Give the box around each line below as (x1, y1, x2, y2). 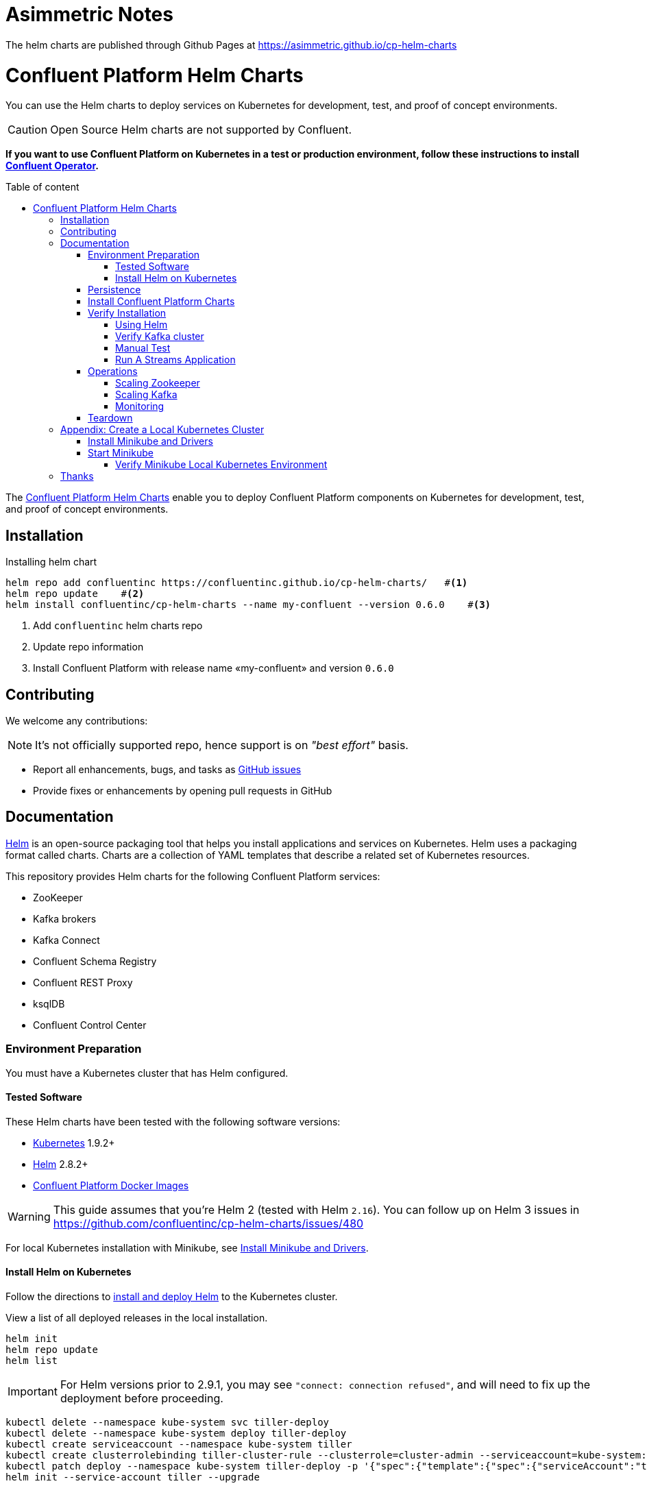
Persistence (88, 284, 141, 296)
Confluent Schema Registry (33, 955, 157, 967)
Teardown (88, 412, 133, 424)
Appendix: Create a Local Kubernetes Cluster (60, 424, 265, 436)
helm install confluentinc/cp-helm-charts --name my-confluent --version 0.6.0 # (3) (5, 599, 491, 611)
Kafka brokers (33, 912, 97, 925)
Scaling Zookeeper (115, 377, 200, 389)
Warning (8, 1209, 51, 1223)
